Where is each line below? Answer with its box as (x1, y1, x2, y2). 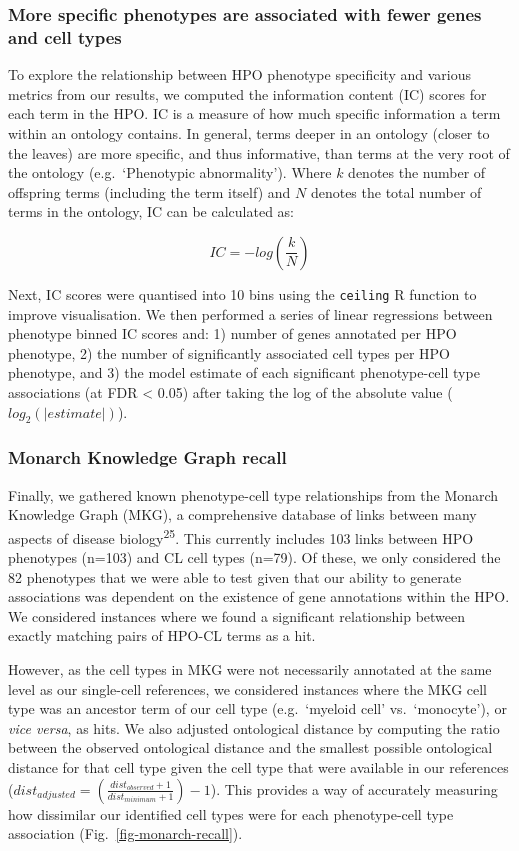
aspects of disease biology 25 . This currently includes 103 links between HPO (8, 524, 474, 548)
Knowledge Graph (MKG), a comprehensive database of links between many (8, 504, 477, 525)
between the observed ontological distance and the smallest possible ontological (8, 737, 493, 758)
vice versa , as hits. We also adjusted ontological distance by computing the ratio (8, 717, 500, 738)
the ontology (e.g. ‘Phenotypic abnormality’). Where (8, 162, 332, 183)
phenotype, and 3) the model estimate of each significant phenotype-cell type (8, 362, 480, 383)
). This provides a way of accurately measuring (210, 778, 498, 799)
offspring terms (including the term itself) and (8, 181, 291, 202)
